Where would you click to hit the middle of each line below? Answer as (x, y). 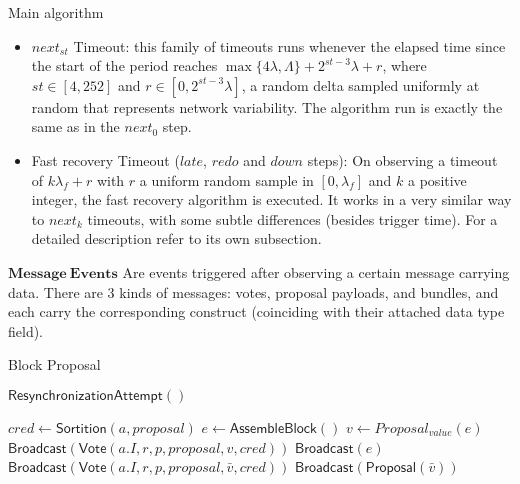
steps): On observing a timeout (402, 159)
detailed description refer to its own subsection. (176, 238)
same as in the (75, 126)
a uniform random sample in (226, 179)
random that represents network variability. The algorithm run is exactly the (267, 106)
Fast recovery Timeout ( (105, 159)
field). (26, 330)
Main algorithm (56, 12)
